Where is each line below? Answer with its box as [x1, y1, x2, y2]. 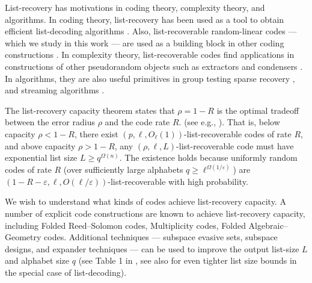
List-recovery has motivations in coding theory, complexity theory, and [5, 1, 265, 13]
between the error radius [5, 116, 95, 128]
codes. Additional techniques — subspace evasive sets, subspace [44, 231, 278, 243]
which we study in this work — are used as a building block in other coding [5, 36, 284, 49]
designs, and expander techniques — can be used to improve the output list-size [5, 242, 299, 255]
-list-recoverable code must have [176, 139, 294, 152]
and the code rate [105, 116, 170, 128]
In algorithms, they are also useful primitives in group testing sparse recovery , [5, 72, 295, 84]
